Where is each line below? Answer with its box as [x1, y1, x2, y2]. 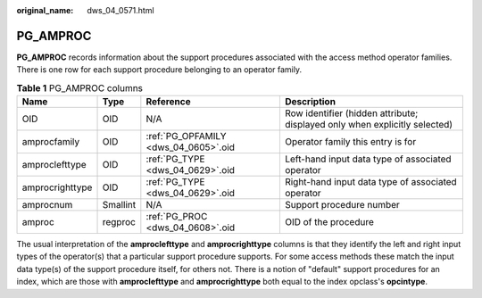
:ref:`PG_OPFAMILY [145, 130, 227, 143]
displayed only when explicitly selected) [284, 119, 453, 131]
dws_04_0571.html [87, 5, 155, 15]
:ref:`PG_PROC [145, 211, 208, 223]
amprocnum [21, 199, 73, 211]
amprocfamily [21, 136, 80, 148]
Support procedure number [284, 199, 401, 211]
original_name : [16, 5, 74, 15]
